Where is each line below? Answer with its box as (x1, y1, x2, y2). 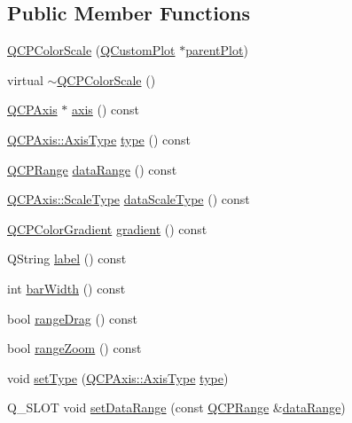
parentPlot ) (185, 41, 248, 59)
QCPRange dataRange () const (7, 160, 177, 178)
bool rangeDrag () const (7, 309, 137, 327)
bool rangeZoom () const (7, 339, 142, 357)
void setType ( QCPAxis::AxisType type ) (7, 368, 229, 387)
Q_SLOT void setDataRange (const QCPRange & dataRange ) (7, 398, 346, 417)
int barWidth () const (7, 278, 126, 297)
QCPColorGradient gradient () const (7, 219, 207, 238)
